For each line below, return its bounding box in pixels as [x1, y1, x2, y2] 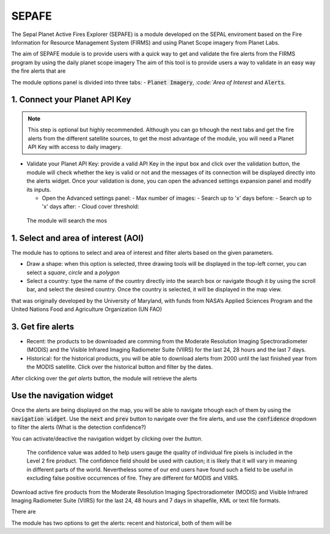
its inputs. [26, 186, 51, 193]
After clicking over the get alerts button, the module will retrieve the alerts [11, 375, 197, 382]
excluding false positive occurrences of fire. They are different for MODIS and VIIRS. [26, 474, 239, 482]
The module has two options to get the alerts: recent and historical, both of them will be [11, 519, 232, 527]
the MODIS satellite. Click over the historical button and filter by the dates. [26, 364, 213, 371]
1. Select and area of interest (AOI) [11, 233, 144, 243]
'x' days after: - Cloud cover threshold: [42, 203, 140, 210]
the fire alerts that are [11, 67, 66, 75]
